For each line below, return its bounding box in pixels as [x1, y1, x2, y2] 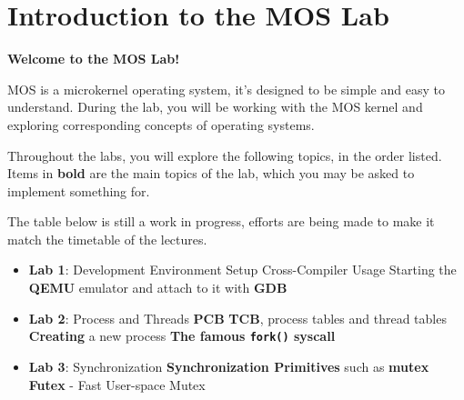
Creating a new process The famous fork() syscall [28, 326, 336, 345]
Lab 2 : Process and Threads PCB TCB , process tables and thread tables [28, 308, 447, 327]
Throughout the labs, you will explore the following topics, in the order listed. [7, 145, 442, 165]
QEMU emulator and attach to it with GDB [28, 278, 287, 297]
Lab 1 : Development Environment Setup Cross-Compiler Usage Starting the [28, 260, 457, 279]
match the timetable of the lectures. [7, 229, 207, 248]
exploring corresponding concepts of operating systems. [7, 115, 315, 134]
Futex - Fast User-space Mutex [28, 375, 206, 394]
